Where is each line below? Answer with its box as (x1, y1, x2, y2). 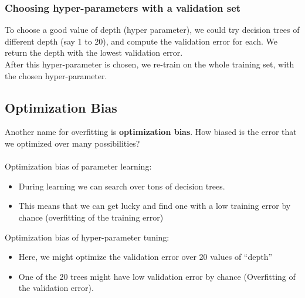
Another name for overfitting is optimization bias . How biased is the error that (5, 126, 297, 138)
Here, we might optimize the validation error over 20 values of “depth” (18, 250, 273, 263)
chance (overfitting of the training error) (18, 211, 164, 223)
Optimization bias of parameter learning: (5, 160, 152, 172)
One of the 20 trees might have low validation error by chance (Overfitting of (18, 270, 296, 282)
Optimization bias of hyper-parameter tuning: (5, 231, 170, 243)
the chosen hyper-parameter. (5, 69, 107, 82)
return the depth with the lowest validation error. (5, 46, 183, 59)
